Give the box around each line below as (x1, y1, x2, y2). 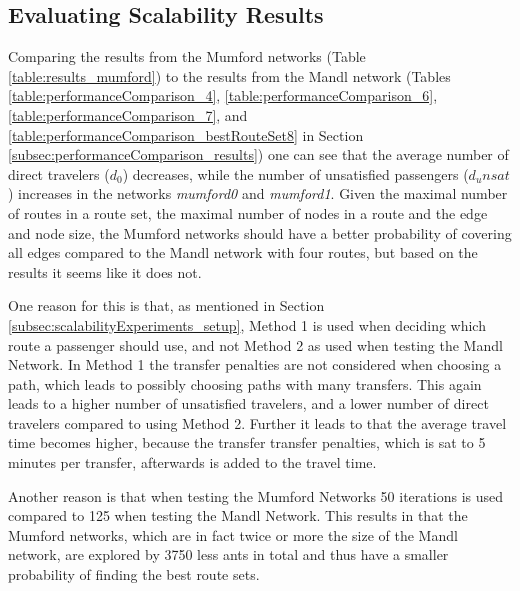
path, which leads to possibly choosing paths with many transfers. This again (8, 373, 482, 394)
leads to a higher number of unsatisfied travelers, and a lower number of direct (8, 393, 489, 414)
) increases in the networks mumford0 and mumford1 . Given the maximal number (8, 183, 508, 204)
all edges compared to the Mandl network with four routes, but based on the (8, 242, 478, 263)
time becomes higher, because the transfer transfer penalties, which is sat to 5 (8, 432, 486, 453)
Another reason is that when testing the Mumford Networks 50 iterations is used (8, 485, 503, 506)
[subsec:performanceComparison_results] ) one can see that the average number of (8, 144, 509, 165)
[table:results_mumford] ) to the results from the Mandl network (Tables (8, 65, 451, 86)
